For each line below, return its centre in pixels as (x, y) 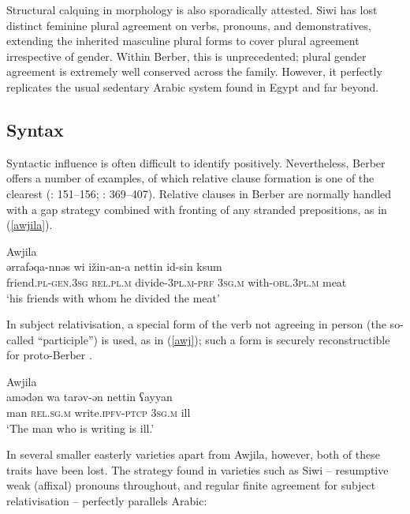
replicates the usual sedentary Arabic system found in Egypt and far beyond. (193, 86)
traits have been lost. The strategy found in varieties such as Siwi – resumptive (198, 469)
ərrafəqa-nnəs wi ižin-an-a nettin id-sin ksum (114, 266)
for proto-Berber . (49, 355)
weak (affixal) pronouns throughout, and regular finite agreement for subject (191, 485)
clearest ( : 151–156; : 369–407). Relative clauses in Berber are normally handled (199, 193)
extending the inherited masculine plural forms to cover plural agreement (183, 41)
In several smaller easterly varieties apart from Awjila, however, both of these (193, 454)
